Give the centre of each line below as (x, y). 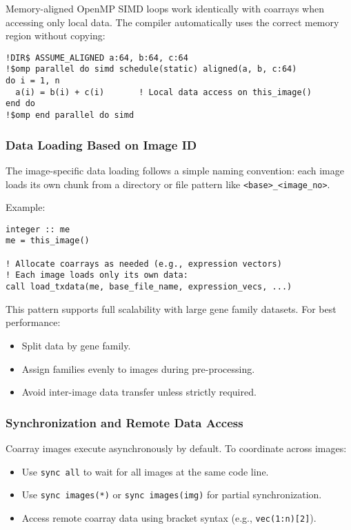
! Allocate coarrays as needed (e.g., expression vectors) (144, 264)
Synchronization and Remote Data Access (124, 422)
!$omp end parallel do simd (70, 115)
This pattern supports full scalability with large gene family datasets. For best (171, 308)
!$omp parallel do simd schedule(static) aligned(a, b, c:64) (151, 69)
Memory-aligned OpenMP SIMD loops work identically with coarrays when (165, 8)
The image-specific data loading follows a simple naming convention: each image (175, 170)
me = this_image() (48, 241)
